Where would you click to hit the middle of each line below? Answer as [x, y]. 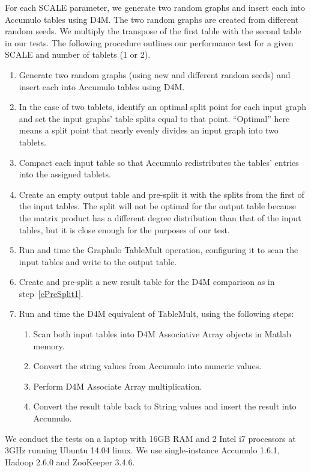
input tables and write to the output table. [98, 261]
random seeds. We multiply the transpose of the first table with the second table [153, 31]
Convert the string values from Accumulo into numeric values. [147, 366]
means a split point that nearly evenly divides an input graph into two [149, 130]
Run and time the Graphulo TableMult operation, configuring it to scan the [159, 250]
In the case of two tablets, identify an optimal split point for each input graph [163, 107]
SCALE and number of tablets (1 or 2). [78, 54]
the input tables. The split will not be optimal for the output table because [157, 206]
